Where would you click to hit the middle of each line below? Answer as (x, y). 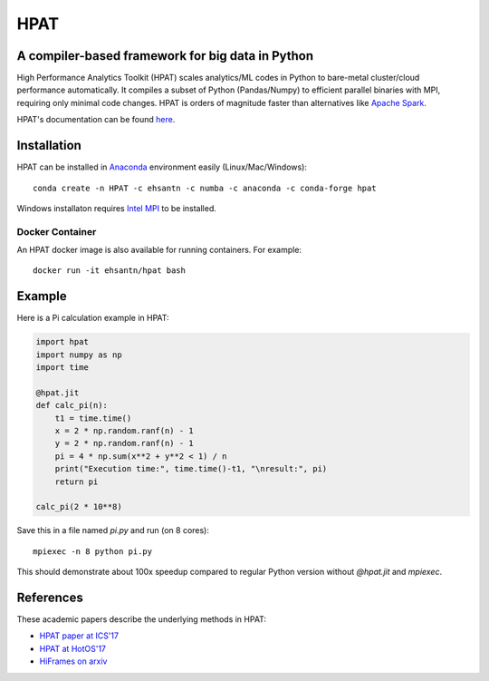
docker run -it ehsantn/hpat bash (109, 271)
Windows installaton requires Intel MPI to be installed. (116, 208)
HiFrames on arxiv (73, 661)
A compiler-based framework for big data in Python (165, 56)
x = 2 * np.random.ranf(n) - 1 (124, 431)
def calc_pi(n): (72, 405)
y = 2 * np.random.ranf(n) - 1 (124, 443)
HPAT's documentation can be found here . (96, 120)
